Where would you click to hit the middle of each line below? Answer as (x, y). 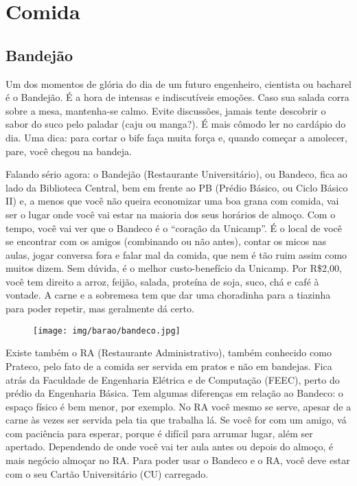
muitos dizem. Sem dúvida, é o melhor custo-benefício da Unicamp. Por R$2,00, (174, 268)
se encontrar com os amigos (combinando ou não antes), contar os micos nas (166, 241)
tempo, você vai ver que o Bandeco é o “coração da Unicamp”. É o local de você (174, 228)
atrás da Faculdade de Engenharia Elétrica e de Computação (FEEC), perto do (173, 379)
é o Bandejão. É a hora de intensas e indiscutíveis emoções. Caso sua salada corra (177, 97)
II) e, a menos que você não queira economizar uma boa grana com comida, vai (172, 201)
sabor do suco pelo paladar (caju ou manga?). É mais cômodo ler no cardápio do (176, 124)
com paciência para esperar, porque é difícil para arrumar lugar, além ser (159, 433)
